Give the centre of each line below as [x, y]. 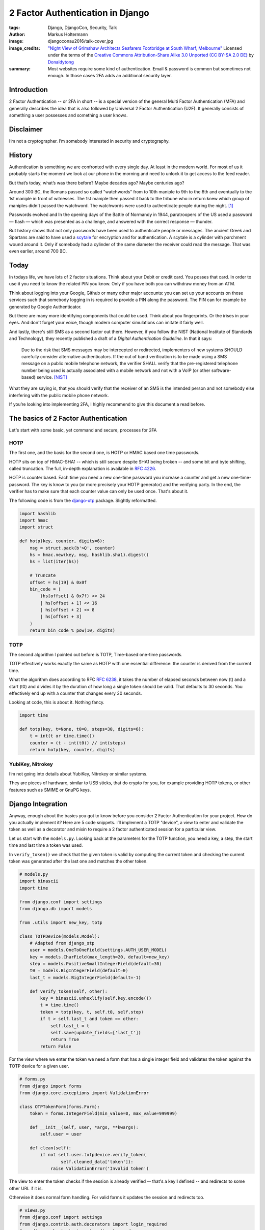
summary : [20, 68]
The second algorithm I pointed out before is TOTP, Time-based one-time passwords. [96, 654]
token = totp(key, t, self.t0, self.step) [92, 1012]
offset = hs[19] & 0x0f [58, 582]
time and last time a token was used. [46, 845]
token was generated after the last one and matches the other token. [79, 861]
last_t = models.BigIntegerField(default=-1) [85, 977]
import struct [36, 527]
